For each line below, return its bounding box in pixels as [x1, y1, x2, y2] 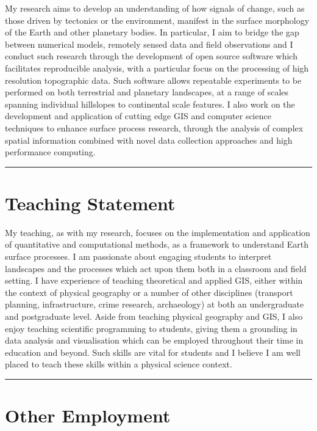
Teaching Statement [5, 190, 176, 215]
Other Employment [5, 403, 171, 428]
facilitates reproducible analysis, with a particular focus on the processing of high [5, 61, 309, 74]
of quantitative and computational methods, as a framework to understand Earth [5, 238, 309, 251]
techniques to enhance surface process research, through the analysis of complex [5, 121, 304, 134]
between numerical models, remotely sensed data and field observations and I [5, 37, 293, 50]
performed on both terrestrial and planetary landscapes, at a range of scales [5, 86, 289, 98]
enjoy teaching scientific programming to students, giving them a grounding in [5, 322, 297, 334]
